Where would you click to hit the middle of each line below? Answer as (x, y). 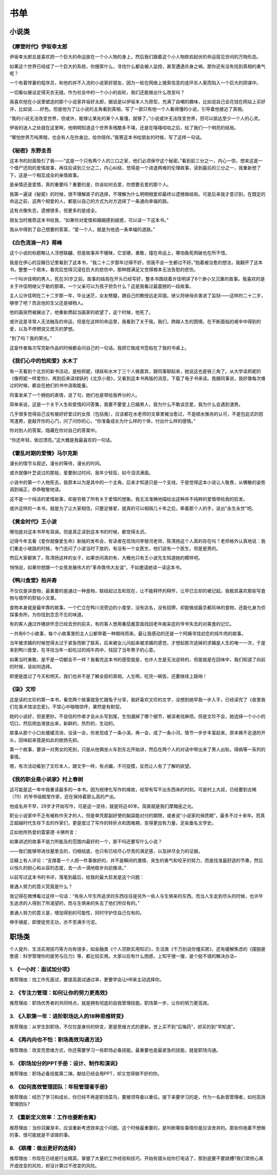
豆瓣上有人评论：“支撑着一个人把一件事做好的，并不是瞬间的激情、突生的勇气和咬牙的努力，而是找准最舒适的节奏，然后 (136, 861)
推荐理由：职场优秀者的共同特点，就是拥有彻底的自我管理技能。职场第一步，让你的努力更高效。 (111, 1003)
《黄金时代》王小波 (33, 521)
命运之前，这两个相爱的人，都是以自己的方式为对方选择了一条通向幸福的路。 (90, 201)
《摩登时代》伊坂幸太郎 (38, 46)
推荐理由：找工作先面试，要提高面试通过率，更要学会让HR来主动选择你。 (87, 980)
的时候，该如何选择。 (32, 667)
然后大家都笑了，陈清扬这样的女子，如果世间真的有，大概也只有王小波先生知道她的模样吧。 (106, 558)
